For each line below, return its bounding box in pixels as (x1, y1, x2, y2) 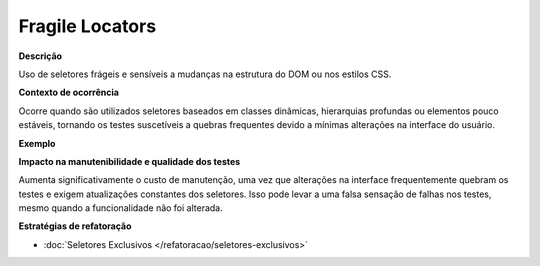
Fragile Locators (18, 15, 157, 37)
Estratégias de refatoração (18, 220, 132, 232)
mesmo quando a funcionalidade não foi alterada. (18, 202, 224, 214)
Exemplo (18, 137, 56, 149)
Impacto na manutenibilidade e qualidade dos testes (18, 155, 241, 167)
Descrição (18, 50, 63, 62)
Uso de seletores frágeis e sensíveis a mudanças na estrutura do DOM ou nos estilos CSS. (18, 68, 392, 80)
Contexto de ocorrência (18, 86, 120, 99)
